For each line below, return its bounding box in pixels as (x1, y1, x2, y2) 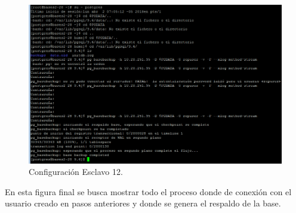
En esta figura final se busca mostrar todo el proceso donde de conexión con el (5, 185, 292, 198)
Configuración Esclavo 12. (29, 165, 123, 178)
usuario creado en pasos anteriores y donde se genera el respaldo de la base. (5, 197, 281, 209)
